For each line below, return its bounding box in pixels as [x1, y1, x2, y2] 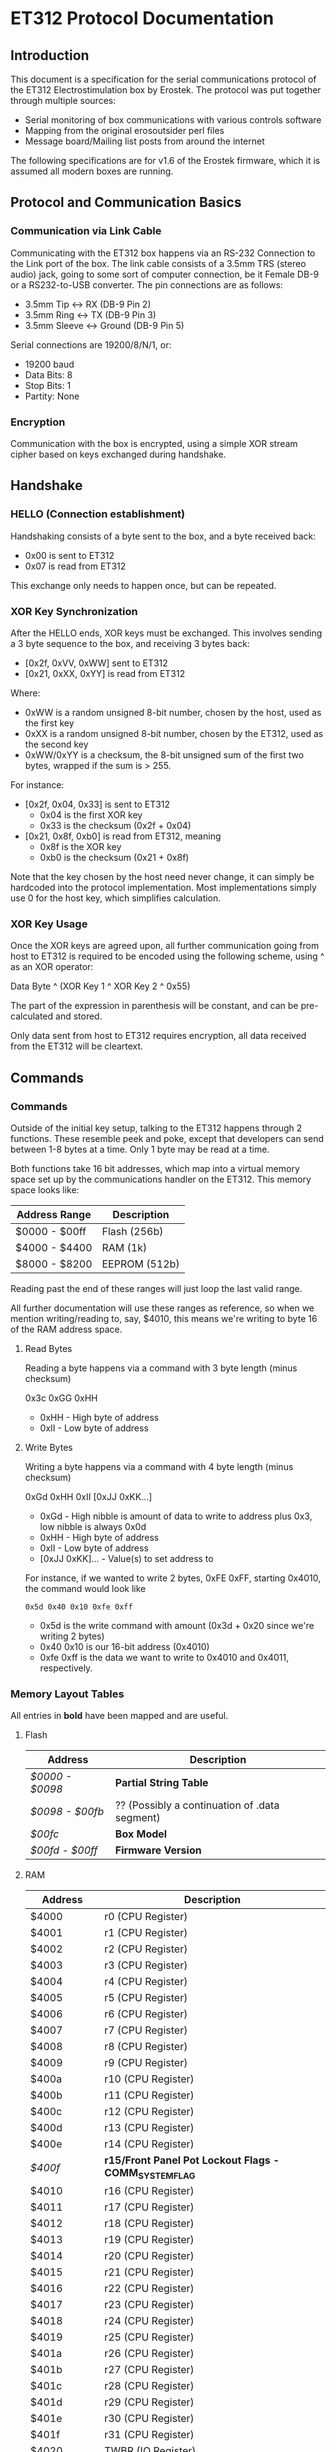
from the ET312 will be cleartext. [10, 1040, 144, 1052]
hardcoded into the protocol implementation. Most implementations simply [10, 881, 317, 893]
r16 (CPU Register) [104, 2184, 195, 2198]
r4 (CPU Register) [104, 1975, 188, 1989]
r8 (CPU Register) [104, 2040, 188, 2054]
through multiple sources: [10, 95, 117, 106]
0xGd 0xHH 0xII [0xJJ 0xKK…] [24, 1490, 153, 1502]
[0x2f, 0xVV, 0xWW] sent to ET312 [24, 657, 168, 669]
